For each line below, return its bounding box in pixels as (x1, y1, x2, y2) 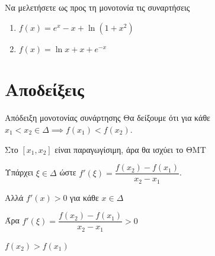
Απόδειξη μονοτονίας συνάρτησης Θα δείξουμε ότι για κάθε (5, 111, 210, 124)
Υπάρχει (5, 166, 34, 178)
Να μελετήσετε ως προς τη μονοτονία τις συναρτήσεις (5, 1, 190, 13)
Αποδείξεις (5, 77, 84, 101)
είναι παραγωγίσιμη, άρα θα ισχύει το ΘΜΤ (54, 143, 206, 155)
